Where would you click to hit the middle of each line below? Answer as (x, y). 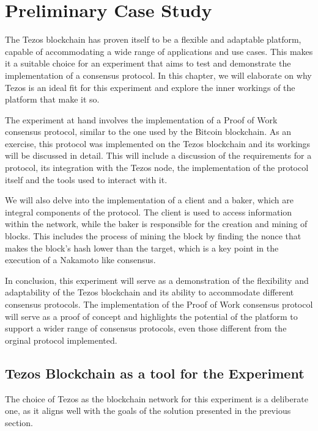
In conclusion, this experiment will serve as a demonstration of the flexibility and (157, 280)
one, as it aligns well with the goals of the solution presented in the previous (148, 411)
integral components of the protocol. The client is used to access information (149, 212)
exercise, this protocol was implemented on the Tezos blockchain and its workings (158, 143)
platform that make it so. (52, 99)
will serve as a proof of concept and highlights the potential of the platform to (151, 316)
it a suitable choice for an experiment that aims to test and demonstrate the (148, 63)
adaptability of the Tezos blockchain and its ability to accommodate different (150, 292)
